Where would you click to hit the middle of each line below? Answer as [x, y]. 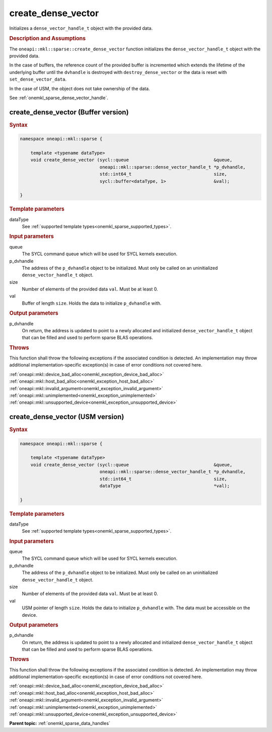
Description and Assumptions [47, 39]
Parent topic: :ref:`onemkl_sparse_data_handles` [60, 723]
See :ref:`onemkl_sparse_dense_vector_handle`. [59, 98]
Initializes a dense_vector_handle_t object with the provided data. [81, 28]
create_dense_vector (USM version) [67, 417]
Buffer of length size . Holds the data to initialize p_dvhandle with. [92, 303]
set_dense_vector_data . [38, 79]
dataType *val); [165, 486]
